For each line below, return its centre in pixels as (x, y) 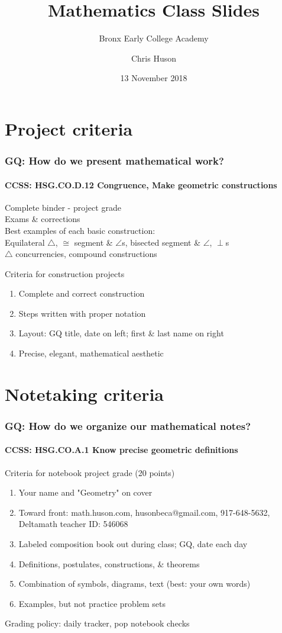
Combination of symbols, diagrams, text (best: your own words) (134, 584)
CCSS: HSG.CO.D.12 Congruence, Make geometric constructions (141, 184)
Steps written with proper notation (82, 313)
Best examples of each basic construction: (80, 230)
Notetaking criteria (85, 393)
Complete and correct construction (82, 293)
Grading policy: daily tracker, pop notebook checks (97, 623)
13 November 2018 (154, 78)
